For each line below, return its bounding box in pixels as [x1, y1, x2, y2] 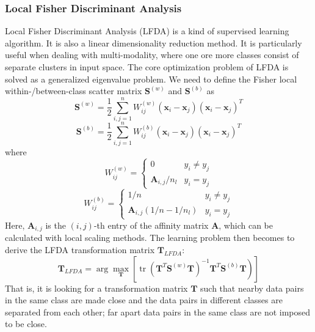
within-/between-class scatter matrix [5, 84, 142, 97]
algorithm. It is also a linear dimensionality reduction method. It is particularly [5, 36, 302, 49]
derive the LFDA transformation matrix [5, 243, 155, 256]
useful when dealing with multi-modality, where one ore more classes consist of [5, 48, 299, 61]
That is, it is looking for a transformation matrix [5, 281, 188, 294]
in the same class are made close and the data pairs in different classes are [5, 293, 283, 306]
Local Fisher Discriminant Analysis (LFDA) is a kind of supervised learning [5, 24, 289, 37]
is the [45, 218, 66, 231]
